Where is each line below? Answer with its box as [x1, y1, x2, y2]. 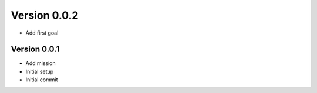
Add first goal [25, 29, 59, 36]
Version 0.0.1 [11, 44, 60, 54]
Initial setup [25, 68, 54, 75]
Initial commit [25, 76, 58, 83]
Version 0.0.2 [11, 9, 79, 22]
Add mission [25, 60, 56, 67]
